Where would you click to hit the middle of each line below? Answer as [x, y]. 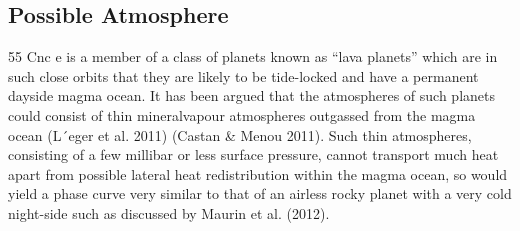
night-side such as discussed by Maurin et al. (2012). [169, 212]
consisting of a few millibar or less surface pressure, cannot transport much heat [253, 154]
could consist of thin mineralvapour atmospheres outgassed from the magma [242, 114]
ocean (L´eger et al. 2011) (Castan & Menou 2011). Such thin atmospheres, [240, 134]
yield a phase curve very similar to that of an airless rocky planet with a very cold [260, 193]
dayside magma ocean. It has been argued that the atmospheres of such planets [252, 95]
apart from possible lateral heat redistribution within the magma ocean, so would [258, 173]
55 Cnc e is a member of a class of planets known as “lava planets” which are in [253, 56]
